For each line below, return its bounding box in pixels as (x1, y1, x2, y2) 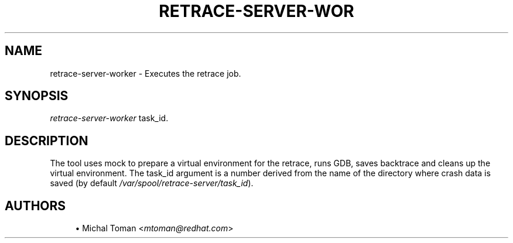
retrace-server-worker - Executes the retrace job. (50, 68, 241, 78)
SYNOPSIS (5, 88, 69, 104)
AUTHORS (5, 198, 66, 213)
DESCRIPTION (5, 133, 88, 148)
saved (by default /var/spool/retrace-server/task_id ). (50, 178, 254, 189)
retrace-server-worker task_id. (50, 113, 169, 124)
